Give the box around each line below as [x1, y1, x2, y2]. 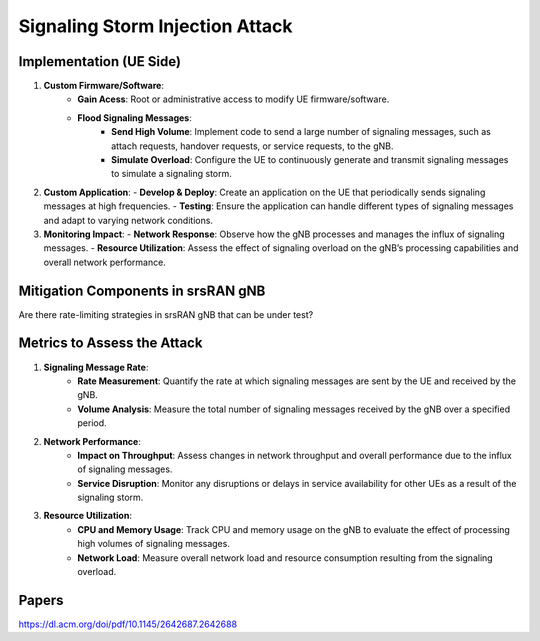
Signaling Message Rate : [43, 361, 149, 373]
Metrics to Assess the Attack [18, 335, 203, 352]
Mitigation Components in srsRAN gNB [18, 282, 266, 299]
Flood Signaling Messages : [77, 111, 192, 124]
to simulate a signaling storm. [111, 168, 232, 180]
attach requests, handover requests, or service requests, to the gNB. [111, 140, 394, 152]
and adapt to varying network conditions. [43, 214, 214, 226]
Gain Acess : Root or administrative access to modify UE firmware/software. [77, 93, 390, 105]
